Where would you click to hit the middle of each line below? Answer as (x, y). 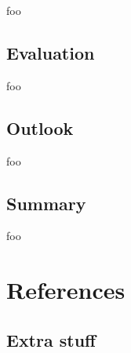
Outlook (40, 127)
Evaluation (51, 52)
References (66, 290)
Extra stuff (51, 339)
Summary (46, 203)
